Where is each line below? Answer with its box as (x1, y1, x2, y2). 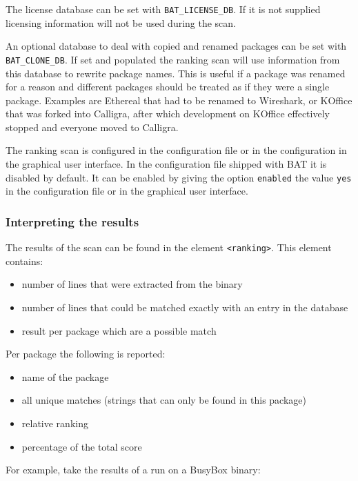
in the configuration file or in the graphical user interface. (6, 184, 248, 198)
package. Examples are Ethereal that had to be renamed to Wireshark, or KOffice (6, 92, 352, 107)
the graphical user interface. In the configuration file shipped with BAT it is (6, 157, 327, 171)
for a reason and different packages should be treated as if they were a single (6, 79, 330, 94)
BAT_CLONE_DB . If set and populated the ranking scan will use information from (6, 52, 340, 66)
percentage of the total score (21, 439, 142, 453)
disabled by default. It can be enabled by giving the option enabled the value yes (6, 170, 352, 184)
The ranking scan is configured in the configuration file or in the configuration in (6, 143, 347, 157)
